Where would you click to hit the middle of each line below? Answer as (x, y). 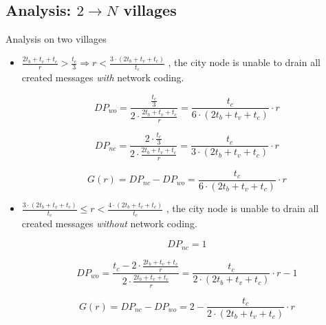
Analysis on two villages (56, 39)
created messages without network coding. (109, 223)
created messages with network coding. (103, 77)
